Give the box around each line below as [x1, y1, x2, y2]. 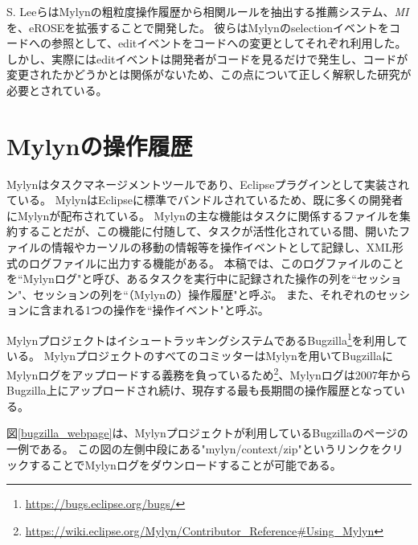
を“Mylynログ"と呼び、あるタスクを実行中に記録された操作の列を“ [6, 270, 357, 287]
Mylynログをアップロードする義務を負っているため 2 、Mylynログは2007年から [6, 363, 412, 383]
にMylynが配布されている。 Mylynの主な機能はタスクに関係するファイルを [6, 207, 400, 223]
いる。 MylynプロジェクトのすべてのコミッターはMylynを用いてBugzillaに [6, 347, 393, 364]
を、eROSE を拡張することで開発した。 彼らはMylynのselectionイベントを [6, 18, 390, 35]
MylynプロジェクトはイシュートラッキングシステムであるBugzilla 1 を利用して [6, 330, 408, 348]
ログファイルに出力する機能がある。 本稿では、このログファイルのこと [28, 254, 404, 271]
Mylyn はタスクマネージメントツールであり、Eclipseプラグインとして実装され [6, 175, 409, 192]
